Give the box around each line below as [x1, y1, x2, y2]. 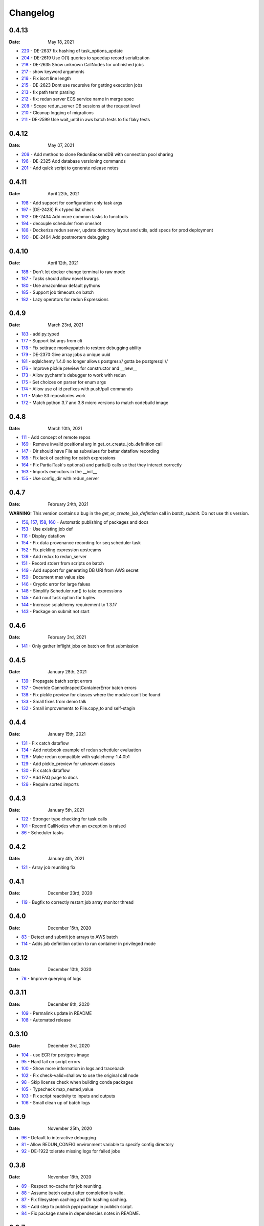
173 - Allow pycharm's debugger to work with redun [21, 372, 126, 378]
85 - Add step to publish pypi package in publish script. [21, 1203, 133, 1209]
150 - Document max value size [21, 574, 85, 580]
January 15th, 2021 [47, 731, 86, 737]
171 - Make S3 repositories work [21, 393, 86, 399]
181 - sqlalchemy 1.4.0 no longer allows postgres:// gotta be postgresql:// [21, 358, 168, 364]
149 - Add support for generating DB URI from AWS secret [21, 567, 139, 573]
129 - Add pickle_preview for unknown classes [21, 761, 115, 766]
